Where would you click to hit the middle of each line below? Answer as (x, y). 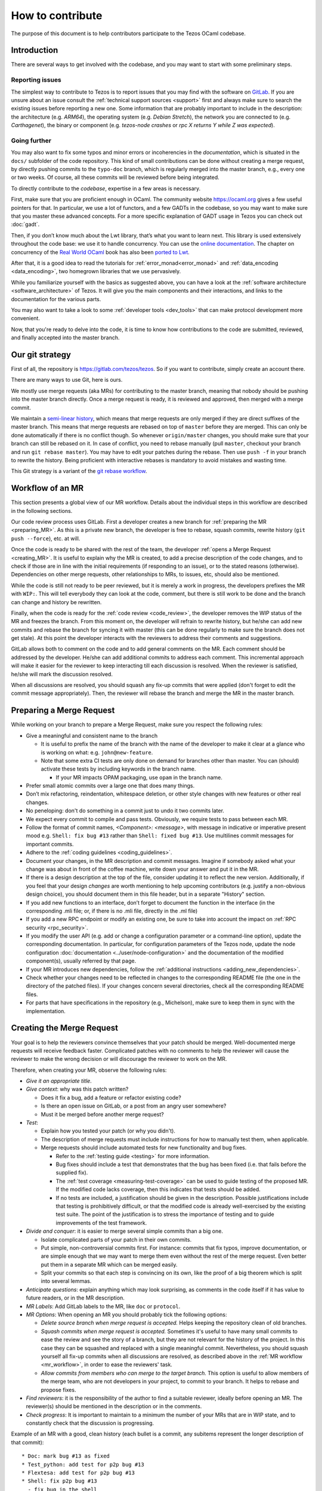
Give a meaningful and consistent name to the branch (92, 735)
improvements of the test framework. (101, 1223)
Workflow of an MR (47, 488)
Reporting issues (36, 80)
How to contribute (57, 16)
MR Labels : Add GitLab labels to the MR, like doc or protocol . (103, 1306)
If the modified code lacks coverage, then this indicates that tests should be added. (158, 1189)
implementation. (46, 1011)
